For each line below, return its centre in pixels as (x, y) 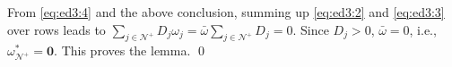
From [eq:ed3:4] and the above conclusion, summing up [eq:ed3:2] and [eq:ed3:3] (226, 12)
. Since (311, 29)
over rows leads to (56, 29)
